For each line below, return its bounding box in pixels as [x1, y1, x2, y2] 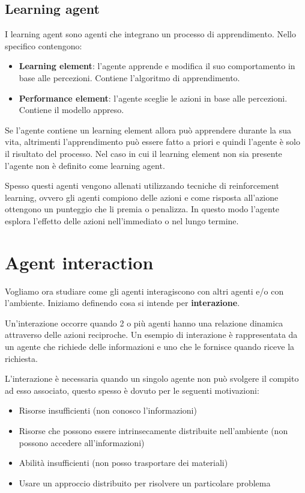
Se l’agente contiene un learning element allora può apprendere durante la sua [5, 123, 292, 136]
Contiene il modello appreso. [19, 103, 124, 116]
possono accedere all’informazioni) [19, 436, 145, 449]
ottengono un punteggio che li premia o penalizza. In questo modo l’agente [5, 203, 280, 215]
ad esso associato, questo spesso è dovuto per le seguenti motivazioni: [5, 384, 259, 396]
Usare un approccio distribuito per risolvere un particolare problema [19, 476, 271, 489]
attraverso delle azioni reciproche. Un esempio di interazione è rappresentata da [5, 328, 298, 341]
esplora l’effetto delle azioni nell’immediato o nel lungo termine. [5, 214, 239, 227]
